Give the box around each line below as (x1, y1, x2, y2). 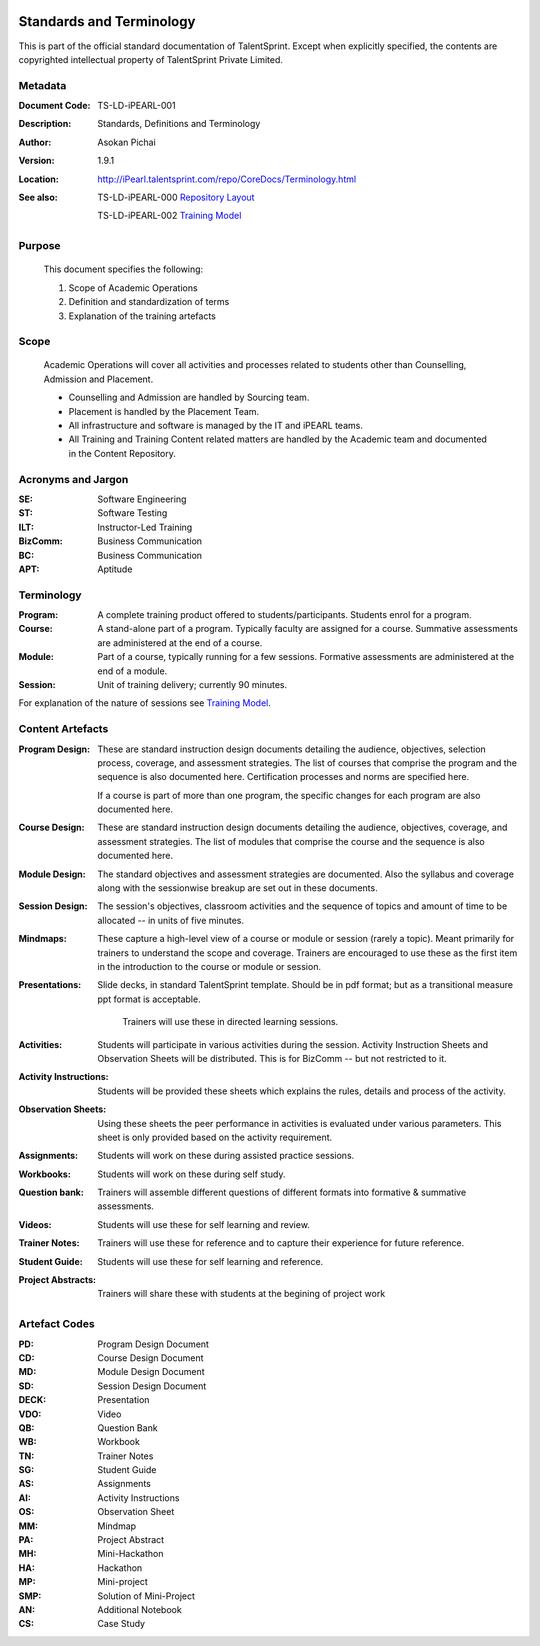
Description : (18, 118, 72, 130)
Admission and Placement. (43, 373, 154, 385)
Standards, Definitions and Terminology (97, 118, 261, 130)
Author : (18, 136, 52, 148)
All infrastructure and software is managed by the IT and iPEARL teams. (68, 420, 364, 432)
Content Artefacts (18, 722, 109, 736)
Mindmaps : (18, 933, 67, 945)
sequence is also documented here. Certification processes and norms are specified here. (97, 771, 470, 783)
